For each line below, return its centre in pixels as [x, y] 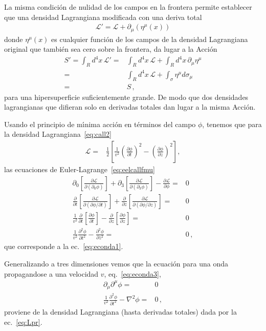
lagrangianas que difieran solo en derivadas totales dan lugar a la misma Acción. [130, 107]
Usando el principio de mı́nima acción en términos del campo [100, 124]
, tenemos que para [232, 124]
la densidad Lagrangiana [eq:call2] [58, 134]
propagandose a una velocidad [51, 273]
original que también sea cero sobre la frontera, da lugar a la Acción [111, 49]
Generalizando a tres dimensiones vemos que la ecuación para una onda [116, 264]
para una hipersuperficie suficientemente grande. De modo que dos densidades [126, 97]
